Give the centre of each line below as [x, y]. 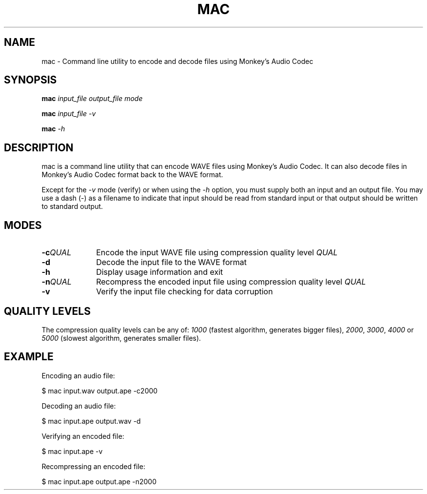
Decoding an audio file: [79, 406]
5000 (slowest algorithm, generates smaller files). [121, 338]
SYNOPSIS [30, 80]
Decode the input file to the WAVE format [171, 262]
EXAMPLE [29, 357]
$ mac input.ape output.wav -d [91, 421]
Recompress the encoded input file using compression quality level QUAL [231, 282]
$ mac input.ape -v [72, 451]
